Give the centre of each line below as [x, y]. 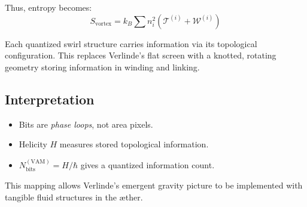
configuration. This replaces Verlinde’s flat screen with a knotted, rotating [141, 55]
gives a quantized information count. [148, 164]
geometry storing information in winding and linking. [102, 67]
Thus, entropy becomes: [48, 7]
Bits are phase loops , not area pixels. [86, 124]
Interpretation [50, 99]
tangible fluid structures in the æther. [74, 197]
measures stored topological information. [134, 144]
